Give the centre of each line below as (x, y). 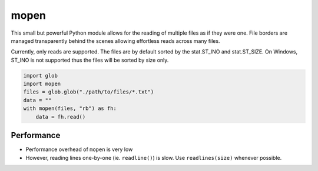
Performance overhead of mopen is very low (79, 149)
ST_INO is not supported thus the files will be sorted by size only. (90, 60)
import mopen (42, 84)
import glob (41, 76)
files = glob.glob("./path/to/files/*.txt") (89, 92)
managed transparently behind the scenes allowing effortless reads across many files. (115, 41)
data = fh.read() (61, 117)
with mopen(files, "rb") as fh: (70, 108)
